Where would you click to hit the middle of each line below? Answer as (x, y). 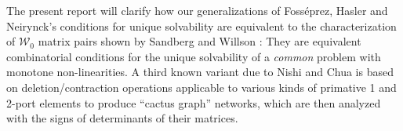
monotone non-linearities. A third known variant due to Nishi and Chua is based (200, 72)
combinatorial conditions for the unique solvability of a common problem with (194, 56)
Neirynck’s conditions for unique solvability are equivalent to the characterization (201, 25)
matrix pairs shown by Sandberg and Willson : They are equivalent (200, 41)
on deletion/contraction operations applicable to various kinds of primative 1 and (201, 87)
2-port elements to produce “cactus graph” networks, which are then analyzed (194, 102)
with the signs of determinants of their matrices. (122, 118)
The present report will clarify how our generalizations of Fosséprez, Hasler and (197, 10)
